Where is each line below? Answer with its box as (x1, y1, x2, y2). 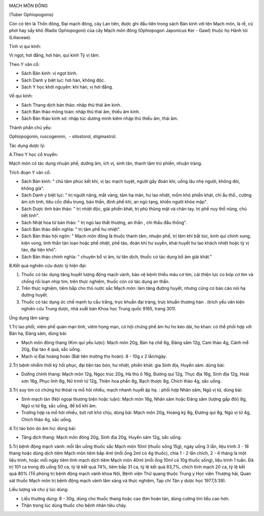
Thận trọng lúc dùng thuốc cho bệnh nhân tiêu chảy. (21, 502, 127, 508)
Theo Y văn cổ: (9, 61, 40, 67)
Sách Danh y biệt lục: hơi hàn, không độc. (21, 77, 106, 83)
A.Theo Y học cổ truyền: (9, 151, 58, 157)
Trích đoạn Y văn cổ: (9, 169, 51, 175)
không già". (21, 185, 44, 191)
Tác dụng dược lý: (9, 142, 45, 149)
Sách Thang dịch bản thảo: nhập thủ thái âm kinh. (21, 102, 122, 107)
